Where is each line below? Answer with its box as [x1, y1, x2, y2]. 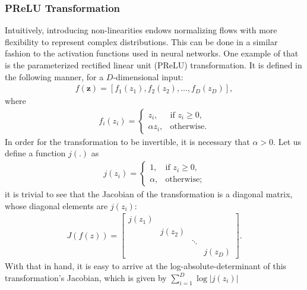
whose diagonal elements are [5, 199, 108, 212]
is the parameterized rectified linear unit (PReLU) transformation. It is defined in [5, 59, 302, 71]
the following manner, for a [5, 70, 104, 83]
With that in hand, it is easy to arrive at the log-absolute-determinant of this [5, 260, 287, 272]
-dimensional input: [113, 70, 183, 83]
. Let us [273, 135, 302, 147]
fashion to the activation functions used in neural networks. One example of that [5, 47, 299, 59]
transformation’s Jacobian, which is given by [5, 272, 167, 283]
